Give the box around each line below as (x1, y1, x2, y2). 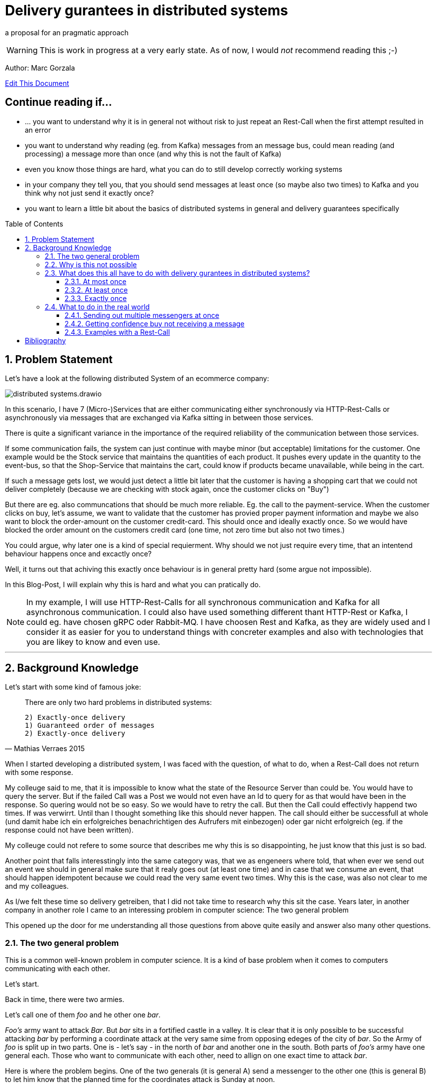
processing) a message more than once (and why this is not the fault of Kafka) (25, 149, 282, 158)
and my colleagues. (5, 882, 69, 891)
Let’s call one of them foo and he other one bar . (5, 1010, 161, 1019)
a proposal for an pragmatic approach (5, 28, 129, 37)
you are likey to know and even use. (26, 637, 160, 647)
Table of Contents (5, 219, 64, 228)
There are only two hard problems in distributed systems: (25, 698, 212, 707)
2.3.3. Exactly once (65, 294, 127, 303)
